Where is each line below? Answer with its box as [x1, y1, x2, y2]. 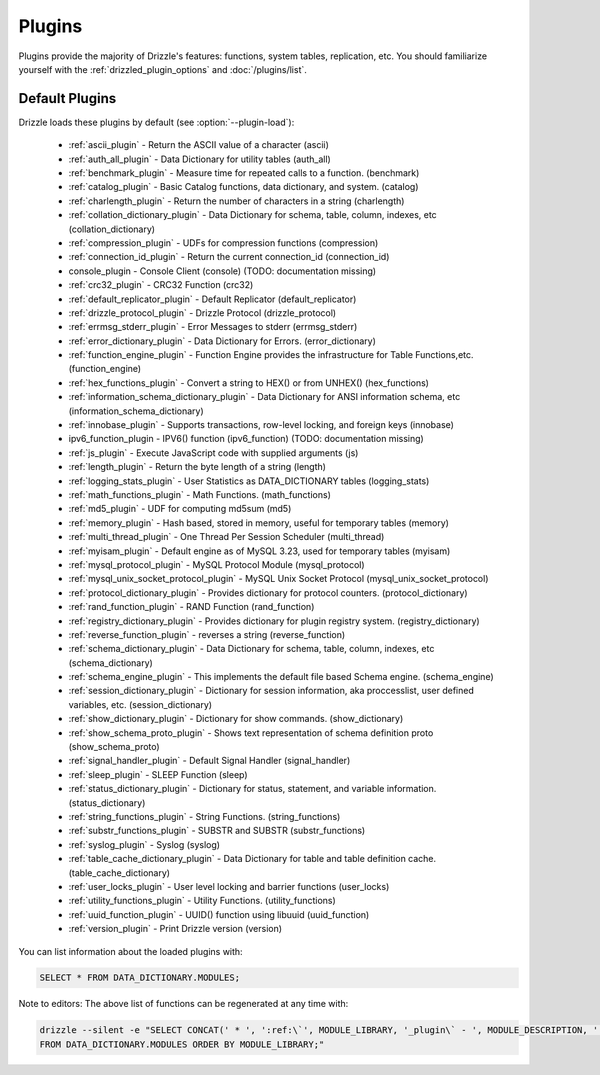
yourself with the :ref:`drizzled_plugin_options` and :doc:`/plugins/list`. [18, 63, 307, 75]
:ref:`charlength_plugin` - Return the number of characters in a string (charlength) [68, 195, 405, 207]
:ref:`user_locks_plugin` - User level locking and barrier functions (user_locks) [68, 880, 390, 892]
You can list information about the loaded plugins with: [18, 945, 244, 957]
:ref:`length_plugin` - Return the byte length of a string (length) [68, 461, 327, 473]
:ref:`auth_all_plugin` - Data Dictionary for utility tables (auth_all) [68, 153, 332, 165]
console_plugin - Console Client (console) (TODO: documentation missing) [68, 265, 377, 277]
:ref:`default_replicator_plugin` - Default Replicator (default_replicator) [68, 293, 357, 305]
